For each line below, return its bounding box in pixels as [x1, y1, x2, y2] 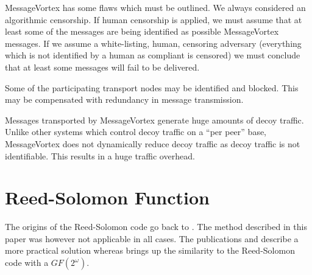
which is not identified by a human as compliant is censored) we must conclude [5, 49, 300, 61]
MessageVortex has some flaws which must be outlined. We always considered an [5, 1, 306, 13]
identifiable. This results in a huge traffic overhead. [5, 149, 195, 162]
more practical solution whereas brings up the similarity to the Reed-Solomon [5, 244, 295, 257]
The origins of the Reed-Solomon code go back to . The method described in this [5, 220, 307, 233]
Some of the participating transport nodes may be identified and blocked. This [5, 81, 299, 94]
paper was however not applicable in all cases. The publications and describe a [5, 232, 299, 245]
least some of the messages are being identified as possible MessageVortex [5, 25, 279, 38]
